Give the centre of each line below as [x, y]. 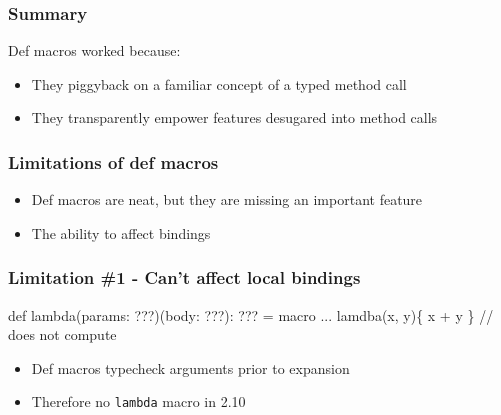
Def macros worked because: [94, 50]
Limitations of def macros [113, 161]
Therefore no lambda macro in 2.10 [138, 401]
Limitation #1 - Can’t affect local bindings [184, 277]
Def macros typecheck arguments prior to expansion [190, 367]
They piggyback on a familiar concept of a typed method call [219, 83]
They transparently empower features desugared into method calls [234, 117]
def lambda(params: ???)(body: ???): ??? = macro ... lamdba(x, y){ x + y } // [251, 314]
